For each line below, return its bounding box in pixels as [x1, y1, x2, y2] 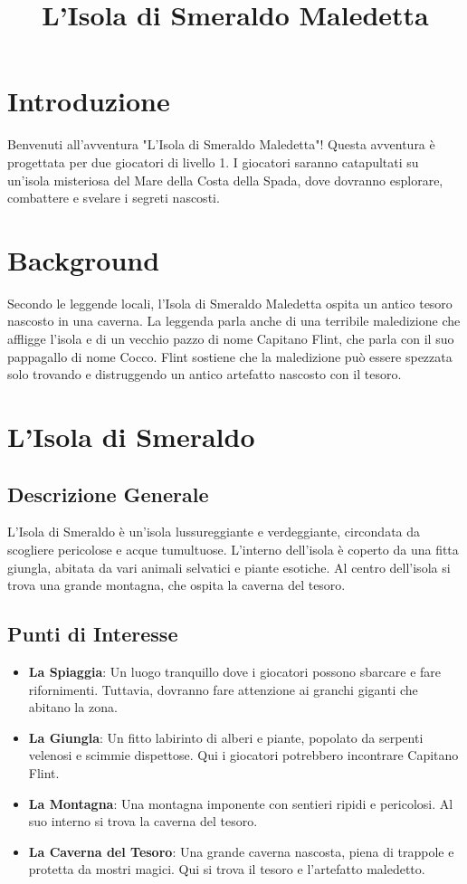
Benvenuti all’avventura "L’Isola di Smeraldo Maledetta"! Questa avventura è [7, 135, 435, 154]
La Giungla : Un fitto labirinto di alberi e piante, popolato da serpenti [28, 727, 424, 746]
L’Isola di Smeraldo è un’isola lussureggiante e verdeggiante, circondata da [7, 522, 421, 541]
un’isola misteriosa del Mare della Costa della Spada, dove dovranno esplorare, [7, 170, 443, 189]
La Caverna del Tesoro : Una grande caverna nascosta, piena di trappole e [28, 841, 454, 860]
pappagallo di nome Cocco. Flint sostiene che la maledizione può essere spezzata [7, 347, 453, 366]
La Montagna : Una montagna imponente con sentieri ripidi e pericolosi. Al [28, 794, 453, 813]
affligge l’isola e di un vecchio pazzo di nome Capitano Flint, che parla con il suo [7, 329, 454, 347]
